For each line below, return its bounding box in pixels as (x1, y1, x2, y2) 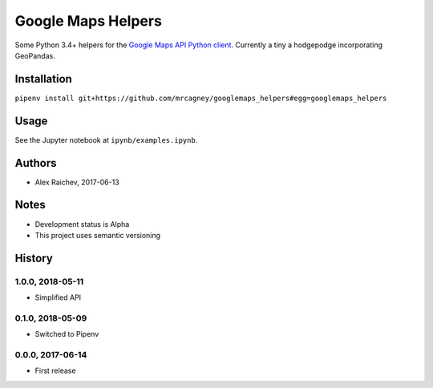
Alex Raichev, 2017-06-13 (34, 177, 119, 187)
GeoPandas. (14, 51, 55, 60)
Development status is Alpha (34, 219, 130, 228)
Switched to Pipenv (34, 329, 99, 339)
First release (34, 366, 76, 376)
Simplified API (34, 293, 82, 302)
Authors (14, 156, 57, 170)
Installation (14, 72, 72, 86)
